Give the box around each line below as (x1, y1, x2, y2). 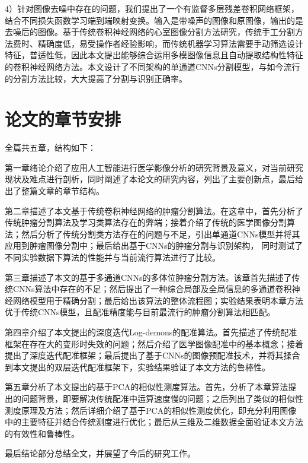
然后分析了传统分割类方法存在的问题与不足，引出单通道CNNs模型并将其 (21, 227, 300, 240)
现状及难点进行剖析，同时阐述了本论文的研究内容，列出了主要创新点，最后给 (5, 173, 303, 185)
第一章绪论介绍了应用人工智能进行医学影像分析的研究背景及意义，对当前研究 (5, 161, 303, 173)
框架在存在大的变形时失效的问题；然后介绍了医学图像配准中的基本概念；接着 (5, 337, 303, 350)
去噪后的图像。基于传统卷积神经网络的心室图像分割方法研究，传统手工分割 (5, 26, 295, 38)
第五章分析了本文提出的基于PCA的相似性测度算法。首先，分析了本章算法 (5, 380, 288, 393)
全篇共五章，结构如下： (5, 141, 96, 154)
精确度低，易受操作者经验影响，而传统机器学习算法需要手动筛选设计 (37, 37, 303, 49)
